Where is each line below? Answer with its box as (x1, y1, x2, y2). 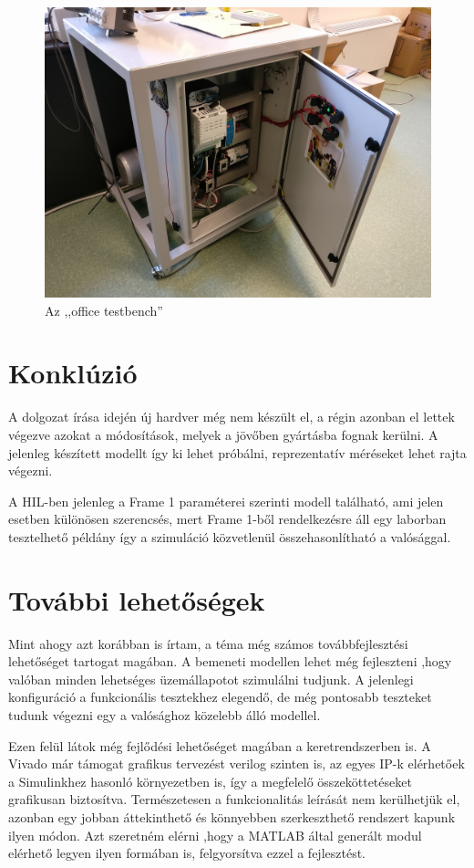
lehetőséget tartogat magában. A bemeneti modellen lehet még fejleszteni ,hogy (8, 652, 452, 671)
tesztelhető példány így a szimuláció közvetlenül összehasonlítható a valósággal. (8, 527, 451, 546)
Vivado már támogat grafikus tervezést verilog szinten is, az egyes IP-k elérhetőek (8, 754, 465, 773)
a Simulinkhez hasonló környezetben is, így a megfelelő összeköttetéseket (8, 771, 412, 790)
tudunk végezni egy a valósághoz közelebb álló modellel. (8, 705, 321, 724)
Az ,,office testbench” (45, 300, 163, 319)
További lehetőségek (8, 580, 265, 618)
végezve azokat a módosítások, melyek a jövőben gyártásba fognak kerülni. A (8, 424, 438, 444)
